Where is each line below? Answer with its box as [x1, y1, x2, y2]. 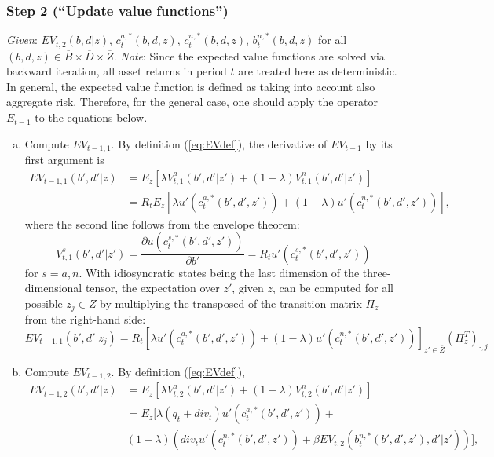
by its [365, 135, 393, 152]
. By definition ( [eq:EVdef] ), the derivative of [111, 135, 328, 152]
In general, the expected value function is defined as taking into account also [6, 78, 375, 94]
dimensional [24, 280, 82, 296]
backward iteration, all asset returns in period [6, 63, 227, 79]
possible [24, 294, 63, 311]
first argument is [24, 152, 104, 168]
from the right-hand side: [24, 311, 146, 327]
